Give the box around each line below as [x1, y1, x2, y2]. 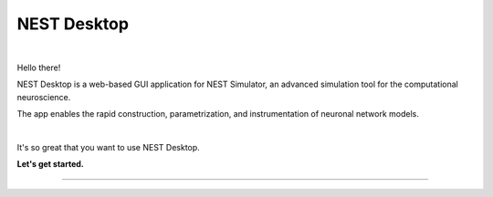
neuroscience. [16, 91, 71, 102]
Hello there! [16, 62, 61, 73]
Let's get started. [16, 159, 84, 170]
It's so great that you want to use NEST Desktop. [16, 141, 200, 152]
